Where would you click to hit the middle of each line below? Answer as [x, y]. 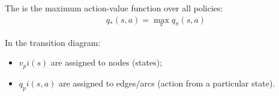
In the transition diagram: [53, 42]
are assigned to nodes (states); [106, 62]
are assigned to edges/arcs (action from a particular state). [167, 83]
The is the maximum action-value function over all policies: [114, 8]
